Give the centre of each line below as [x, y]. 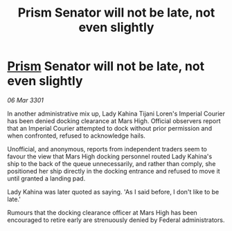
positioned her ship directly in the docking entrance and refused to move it [114, 171]
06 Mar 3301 [25, 100]
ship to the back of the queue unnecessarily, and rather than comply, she [111, 163]
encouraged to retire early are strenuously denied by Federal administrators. [116, 220]
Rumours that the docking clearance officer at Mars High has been [102, 212]
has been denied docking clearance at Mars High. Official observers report [114, 121]
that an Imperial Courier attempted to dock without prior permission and [110, 128]
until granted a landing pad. [46, 178]
